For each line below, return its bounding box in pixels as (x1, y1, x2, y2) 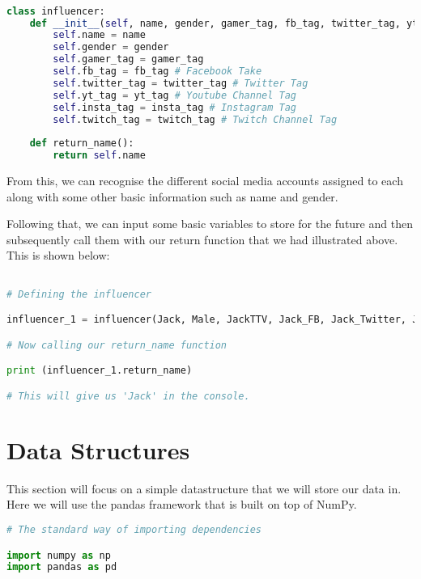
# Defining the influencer (6, 288, 151, 300)
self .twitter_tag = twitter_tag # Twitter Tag (53, 77, 308, 89)
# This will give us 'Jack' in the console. (6, 390, 250, 402)
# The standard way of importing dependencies (6, 523, 262, 535)
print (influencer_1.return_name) (6, 365, 193, 377)
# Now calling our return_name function (6, 339, 228, 351)
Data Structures (6, 433, 190, 466)
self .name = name (53, 29, 146, 41)
